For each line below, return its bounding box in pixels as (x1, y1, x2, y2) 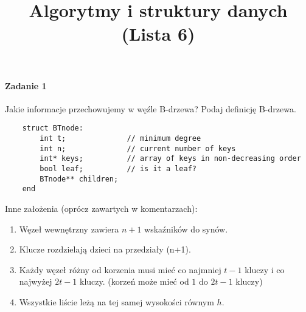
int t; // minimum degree (40, 134, 201, 143)
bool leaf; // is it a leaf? (40, 164, 196, 173)
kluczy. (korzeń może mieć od (79, 275, 189, 288)
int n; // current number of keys (40, 144, 236, 153)
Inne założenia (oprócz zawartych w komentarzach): (5, 202, 198, 214)
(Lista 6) (121, 21, 195, 46)
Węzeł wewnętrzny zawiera (19, 222, 119, 235)
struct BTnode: (22, 124, 83, 133)
